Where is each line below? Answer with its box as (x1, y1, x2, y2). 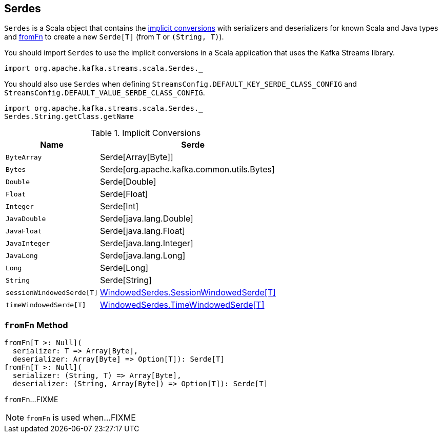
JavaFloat (6, 227, 42, 235)
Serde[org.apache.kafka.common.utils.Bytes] (100, 164, 275, 175)
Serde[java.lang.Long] (100, 250, 186, 261)
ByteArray (6, 153, 42, 161)
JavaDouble (6, 214, 46, 223)
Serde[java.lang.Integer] (100, 238, 193, 249)
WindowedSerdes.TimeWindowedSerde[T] (100, 300, 265, 310)
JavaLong (6, 251, 38, 260)
